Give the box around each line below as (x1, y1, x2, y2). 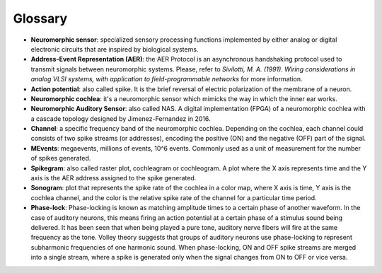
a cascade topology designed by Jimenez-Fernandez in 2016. (30, 114, 212, 123)
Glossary (13, 11, 68, 26)
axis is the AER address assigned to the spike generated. (30, 174, 197, 182)
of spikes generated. (30, 154, 91, 163)
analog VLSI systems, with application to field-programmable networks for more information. (30, 75, 303, 83)
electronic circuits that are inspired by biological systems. (30, 45, 199, 53)
